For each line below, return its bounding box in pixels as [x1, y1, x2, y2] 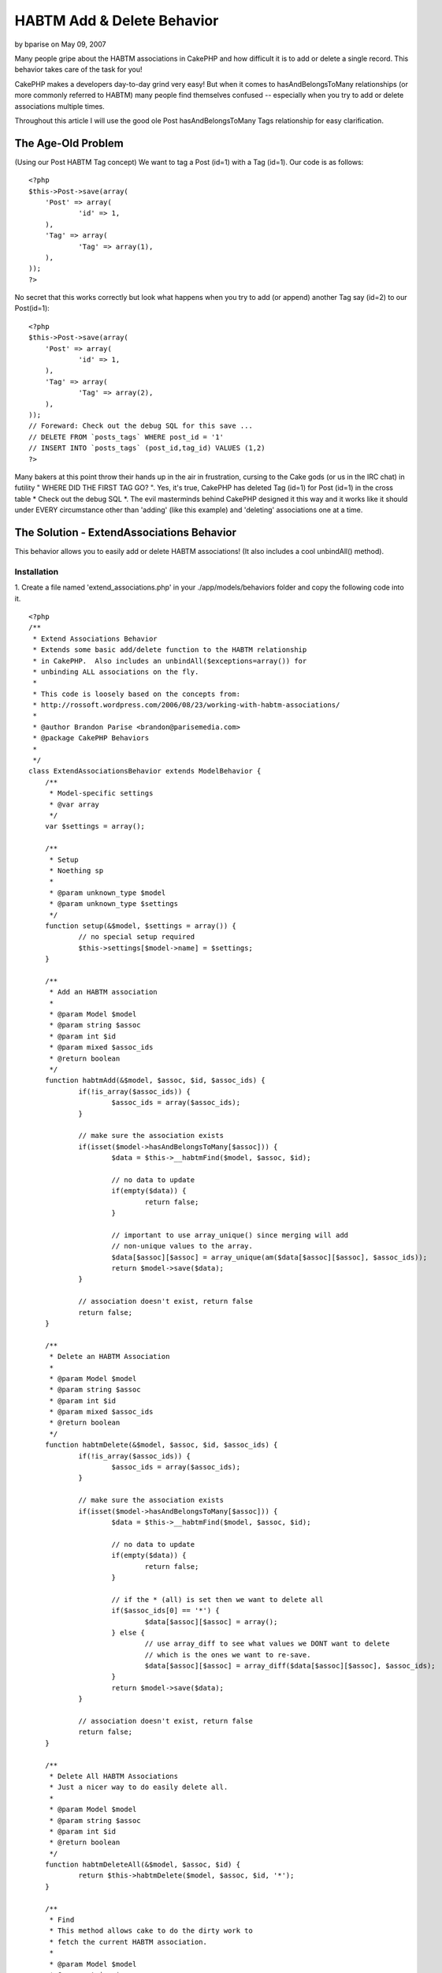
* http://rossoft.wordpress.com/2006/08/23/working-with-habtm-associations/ [32, 701, 340, 709]
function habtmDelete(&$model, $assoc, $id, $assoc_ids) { [44, 1440, 278, 1450]
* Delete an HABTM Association [49, 1352, 170, 1361]
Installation [14, 566, 59, 577]
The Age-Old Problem [14, 137, 124, 150]
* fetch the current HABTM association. [49, 1937, 208, 1946]
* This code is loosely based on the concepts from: [32, 689, 240, 698]
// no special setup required [78, 932, 195, 942]
